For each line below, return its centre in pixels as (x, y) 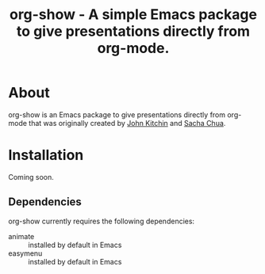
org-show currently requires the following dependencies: (102, 221)
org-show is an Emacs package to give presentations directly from (117, 114)
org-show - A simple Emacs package (133, 15)
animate (21, 236)
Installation (46, 155)
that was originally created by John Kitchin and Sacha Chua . (127, 123)
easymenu (25, 253)
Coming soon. (31, 177)
